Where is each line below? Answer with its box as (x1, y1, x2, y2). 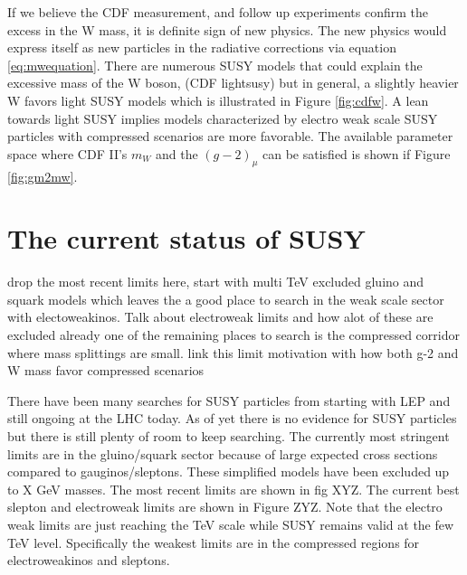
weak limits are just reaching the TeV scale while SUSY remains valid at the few (7, 514, 454, 533)
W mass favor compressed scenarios (7, 361, 205, 380)
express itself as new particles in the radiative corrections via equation (7, 38, 396, 57)
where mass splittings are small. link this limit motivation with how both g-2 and (7, 343, 459, 362)
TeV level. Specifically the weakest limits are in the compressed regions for (7, 533, 420, 551)
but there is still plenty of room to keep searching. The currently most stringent (7, 427, 450, 446)
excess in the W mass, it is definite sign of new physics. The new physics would (7, 20, 447, 39)
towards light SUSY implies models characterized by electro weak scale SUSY (7, 108, 438, 127)
